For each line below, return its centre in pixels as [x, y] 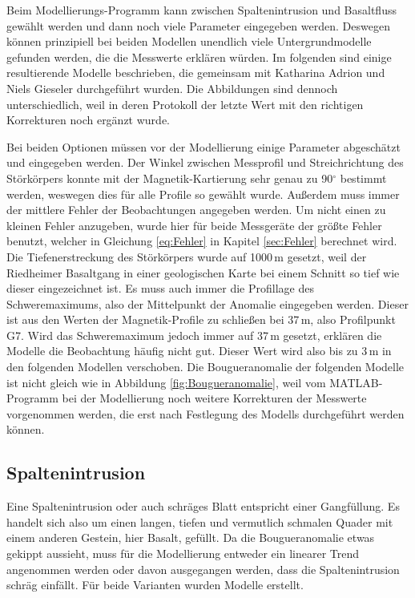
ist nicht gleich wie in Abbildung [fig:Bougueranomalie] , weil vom [166, 382]
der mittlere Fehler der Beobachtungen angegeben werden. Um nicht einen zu [196, 210]
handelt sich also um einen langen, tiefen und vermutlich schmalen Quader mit [200, 521]
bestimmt [363, 178]
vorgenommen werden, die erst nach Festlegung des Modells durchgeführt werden [205, 413]
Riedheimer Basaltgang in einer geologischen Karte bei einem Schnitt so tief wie [203, 272]
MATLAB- [356, 382]
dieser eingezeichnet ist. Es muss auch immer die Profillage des [160, 288]
